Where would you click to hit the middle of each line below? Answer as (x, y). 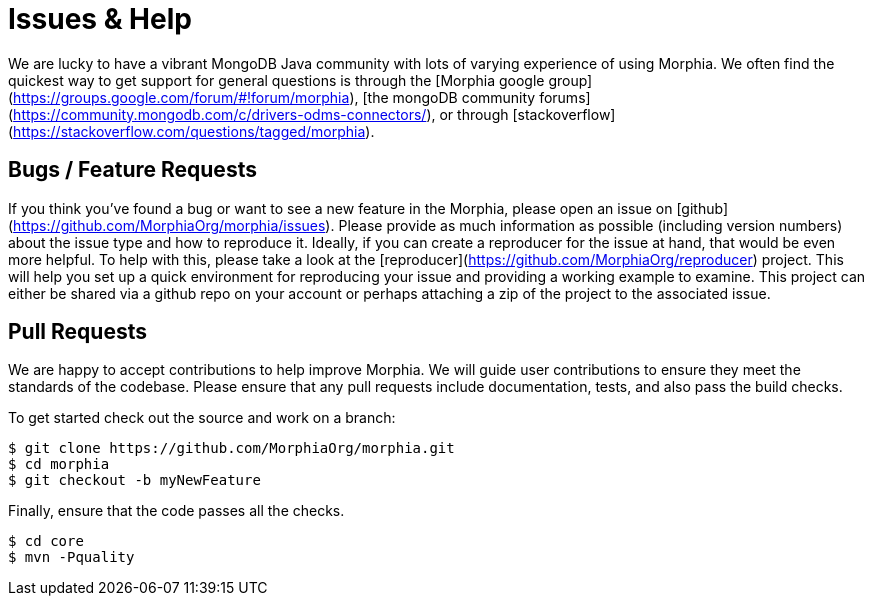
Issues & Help (100, 19)
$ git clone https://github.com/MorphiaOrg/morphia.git (231, 448)
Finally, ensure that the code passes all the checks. (176, 511)
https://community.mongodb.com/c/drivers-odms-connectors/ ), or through (261, 114)
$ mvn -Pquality (71, 557)
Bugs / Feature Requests (132, 170)
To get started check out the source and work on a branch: (202, 418)
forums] (565, 97)
